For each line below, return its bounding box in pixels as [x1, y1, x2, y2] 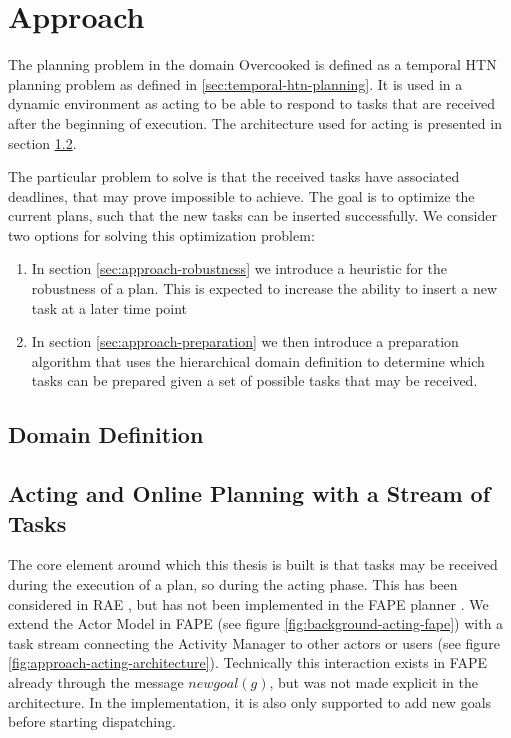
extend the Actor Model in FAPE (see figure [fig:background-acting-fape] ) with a [8, 613, 504, 634]
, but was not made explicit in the [269, 671, 478, 692]
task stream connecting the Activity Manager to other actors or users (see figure [8, 632, 500, 653]
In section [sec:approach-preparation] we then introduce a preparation [31, 331, 459, 352]
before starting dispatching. [8, 711, 176, 732]
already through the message [8, 671, 184, 692]
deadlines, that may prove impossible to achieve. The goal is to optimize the [8, 185, 475, 206]
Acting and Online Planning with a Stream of [8, 478, 491, 509]
